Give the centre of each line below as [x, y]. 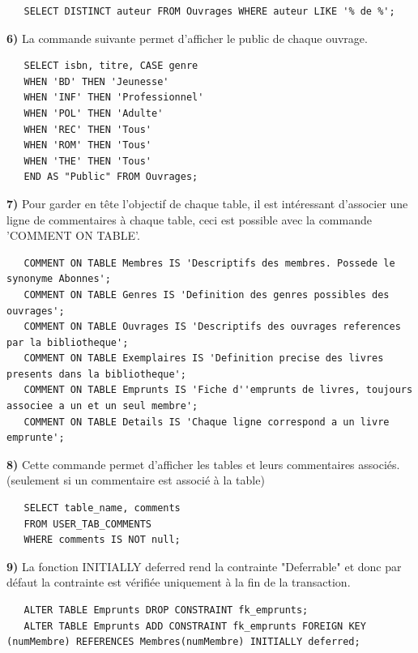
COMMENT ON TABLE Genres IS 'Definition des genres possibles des [207, 294]
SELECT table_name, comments [102, 508]
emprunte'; [36, 438]
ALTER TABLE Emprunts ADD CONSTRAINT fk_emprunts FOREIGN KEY [195, 626]
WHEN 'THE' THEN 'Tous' [87, 161]
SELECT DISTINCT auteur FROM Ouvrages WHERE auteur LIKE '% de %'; [209, 11]
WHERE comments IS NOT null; [102, 540]
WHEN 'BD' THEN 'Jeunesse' [96, 81]
